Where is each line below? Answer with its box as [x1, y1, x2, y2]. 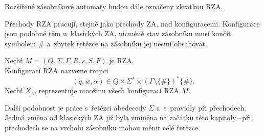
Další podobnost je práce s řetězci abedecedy [5, 102, 146, 113]
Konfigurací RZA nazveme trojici [5, 65, 108, 75]
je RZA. [109, 55, 134, 66]
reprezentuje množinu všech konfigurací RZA [38, 85, 179, 96]
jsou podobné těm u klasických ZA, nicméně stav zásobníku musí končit [5, 28, 231, 39]
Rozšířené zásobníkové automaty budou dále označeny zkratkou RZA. [5, 1, 223, 11]
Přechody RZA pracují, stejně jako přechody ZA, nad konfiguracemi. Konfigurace [5, 18, 260, 29]
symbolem [5, 38, 36, 48]
